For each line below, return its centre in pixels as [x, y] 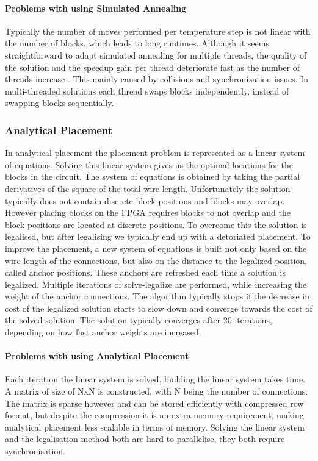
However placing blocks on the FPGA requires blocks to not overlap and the [148, 213]
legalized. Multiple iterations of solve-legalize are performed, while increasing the [156, 284]
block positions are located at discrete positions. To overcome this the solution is [156, 224]
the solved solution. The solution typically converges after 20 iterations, [139, 320]
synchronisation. [35, 451]
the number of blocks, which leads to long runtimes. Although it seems [137, 43]
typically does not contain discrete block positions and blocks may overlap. [145, 200]
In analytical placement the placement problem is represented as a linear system [155, 153]
